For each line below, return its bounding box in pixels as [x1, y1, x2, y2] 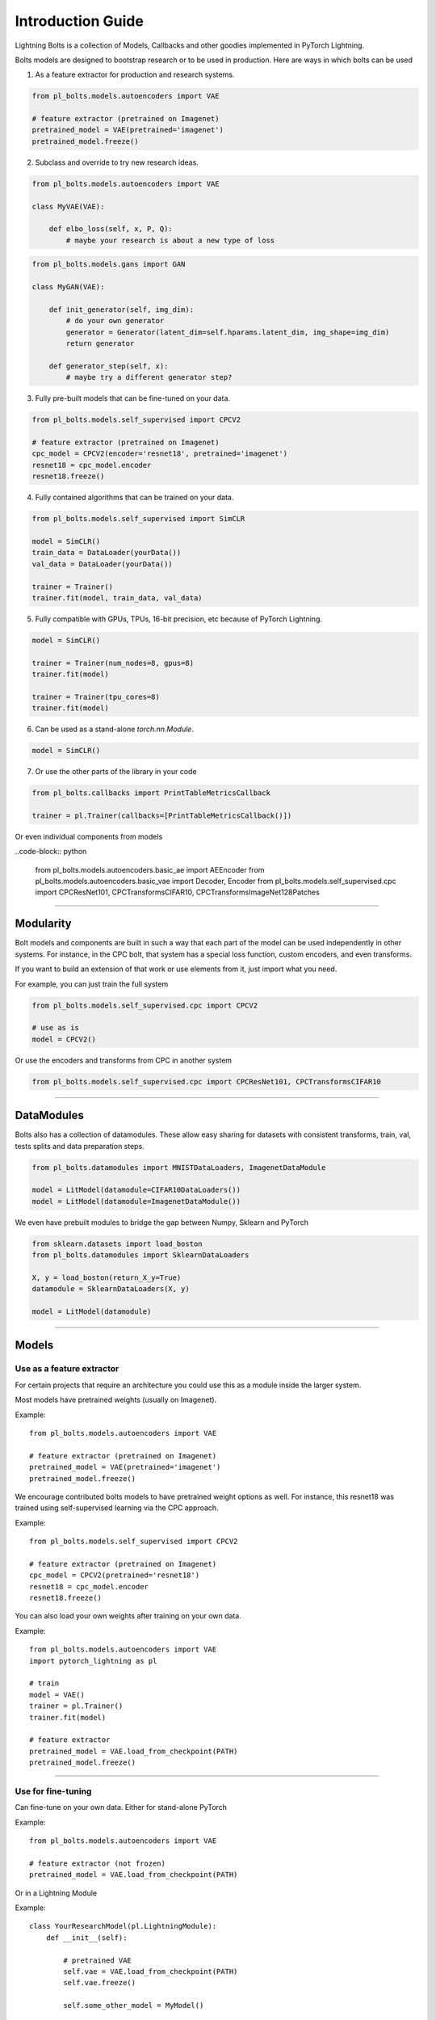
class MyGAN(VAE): [31, 283, 105, 292]
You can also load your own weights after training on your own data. [15, 1611, 241, 1621]
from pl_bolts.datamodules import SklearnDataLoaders [31, 1251, 249, 1260]
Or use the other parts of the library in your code [35, 767, 197, 776]
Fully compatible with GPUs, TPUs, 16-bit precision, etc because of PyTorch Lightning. [35, 614, 323, 624]
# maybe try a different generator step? [65, 372, 233, 382]
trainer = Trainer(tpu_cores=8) [31, 692, 161, 701]
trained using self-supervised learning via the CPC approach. [15, 1503, 219, 1513]
